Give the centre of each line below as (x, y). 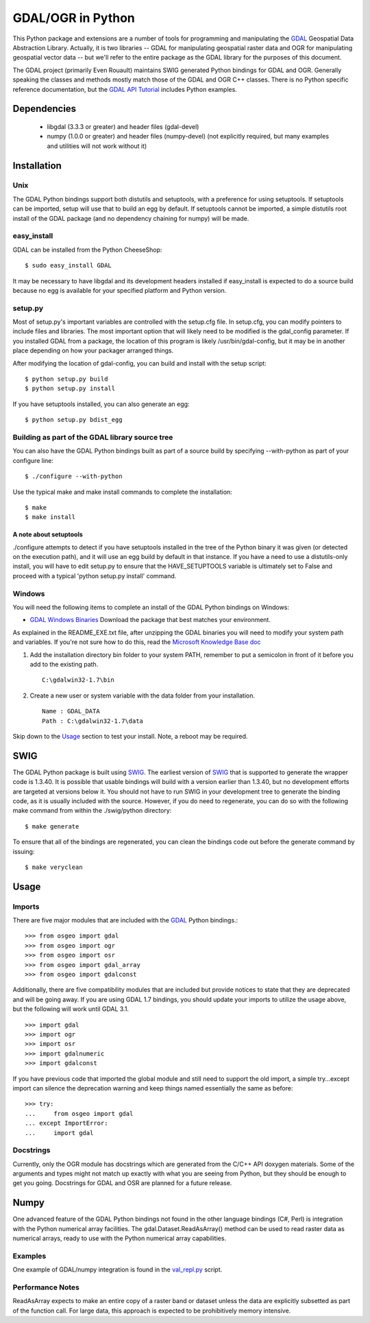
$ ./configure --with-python (74, 476)
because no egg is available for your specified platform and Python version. (120, 290)
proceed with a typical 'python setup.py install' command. (95, 575)
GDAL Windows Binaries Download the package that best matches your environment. (150, 620)
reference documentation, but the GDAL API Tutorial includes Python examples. (125, 89)
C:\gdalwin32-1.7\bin (78, 680)
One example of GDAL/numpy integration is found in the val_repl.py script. (118, 1270)
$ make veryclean (54, 867)
